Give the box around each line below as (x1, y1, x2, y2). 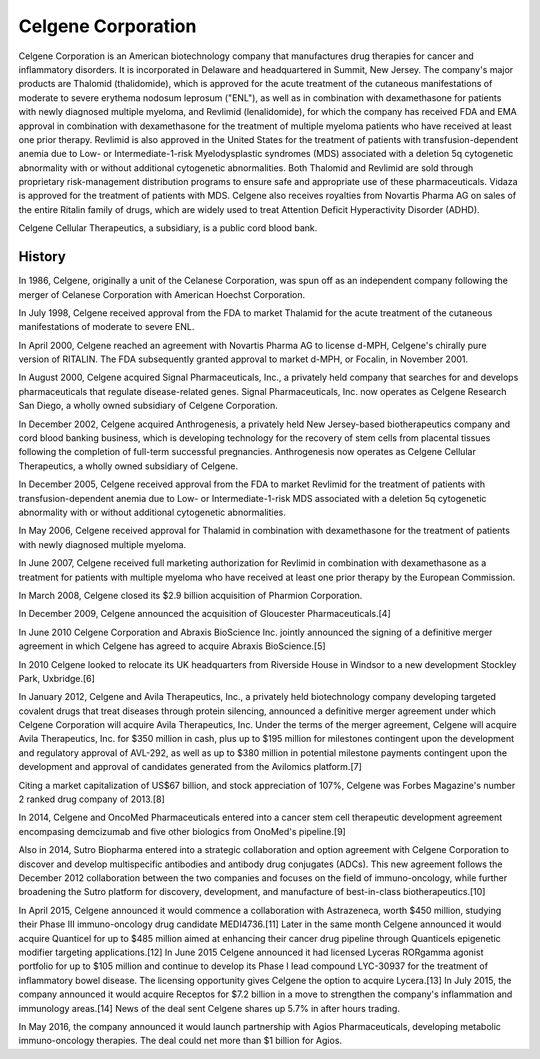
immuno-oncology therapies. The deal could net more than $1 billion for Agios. (18, 1035, 343, 1047)
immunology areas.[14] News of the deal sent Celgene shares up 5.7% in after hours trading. (18, 1002, 400, 1014)
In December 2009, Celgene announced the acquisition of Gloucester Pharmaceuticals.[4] (18, 608, 391, 620)
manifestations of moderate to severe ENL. (18, 321, 195, 333)
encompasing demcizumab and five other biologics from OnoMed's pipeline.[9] (18, 825, 347, 837)
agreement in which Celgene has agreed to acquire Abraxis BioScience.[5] (18, 640, 326, 652)
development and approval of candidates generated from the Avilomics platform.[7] (18, 761, 362, 773)
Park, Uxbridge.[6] (18, 672, 95, 684)
